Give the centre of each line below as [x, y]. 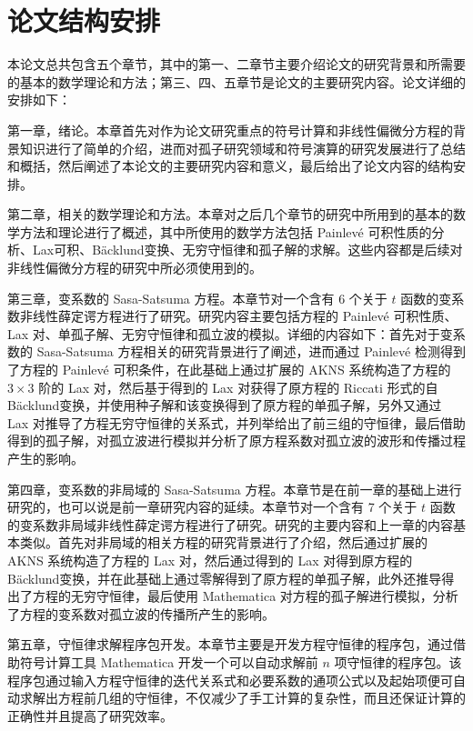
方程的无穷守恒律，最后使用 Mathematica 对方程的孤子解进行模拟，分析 [245, 596]
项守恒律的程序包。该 [398, 661]
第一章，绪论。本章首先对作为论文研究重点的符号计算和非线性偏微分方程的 [230, 130]
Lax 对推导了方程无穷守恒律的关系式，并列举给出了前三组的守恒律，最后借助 [236, 422]
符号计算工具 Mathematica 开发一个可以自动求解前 [169, 661]
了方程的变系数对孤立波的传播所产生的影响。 [141, 613]
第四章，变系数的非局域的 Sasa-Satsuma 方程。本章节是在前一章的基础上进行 [235, 489]
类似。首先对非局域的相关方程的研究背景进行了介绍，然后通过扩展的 [223, 542]
